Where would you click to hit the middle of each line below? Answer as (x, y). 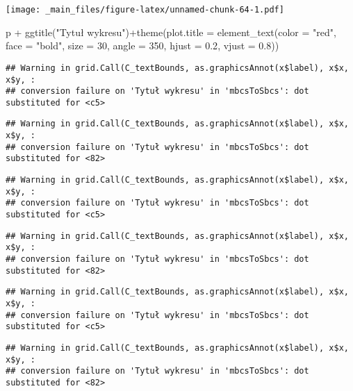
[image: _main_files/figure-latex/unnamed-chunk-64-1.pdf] (145, 10)
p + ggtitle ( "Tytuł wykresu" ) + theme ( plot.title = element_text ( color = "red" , (171, 32)
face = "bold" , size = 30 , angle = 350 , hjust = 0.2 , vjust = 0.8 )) (142, 45)
